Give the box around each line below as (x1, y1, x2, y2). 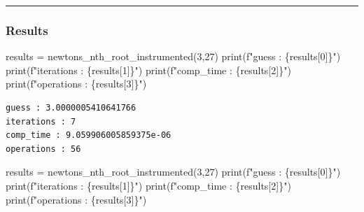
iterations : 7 (6, 116, 76, 127)
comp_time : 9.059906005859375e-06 (6, 130, 171, 141)
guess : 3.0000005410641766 (6, 103, 136, 113)
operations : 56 (6, 143, 81, 154)
